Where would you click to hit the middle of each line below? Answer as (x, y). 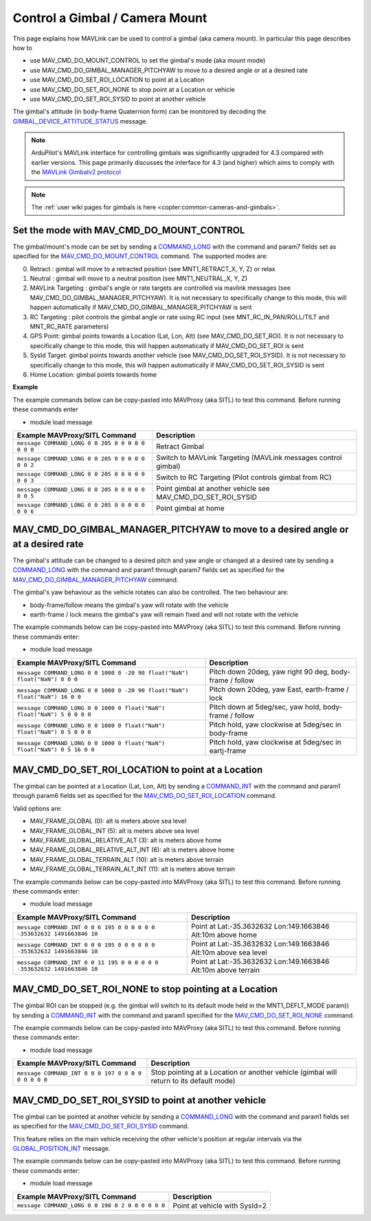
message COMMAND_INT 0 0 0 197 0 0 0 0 (79, 1074)
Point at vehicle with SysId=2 (220, 1205)
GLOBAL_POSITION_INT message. (61, 1148)
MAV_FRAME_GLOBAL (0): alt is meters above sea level (108, 821)
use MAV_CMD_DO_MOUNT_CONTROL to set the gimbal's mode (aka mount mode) (148, 60)
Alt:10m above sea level (229, 952)
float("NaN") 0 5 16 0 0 (56, 750)
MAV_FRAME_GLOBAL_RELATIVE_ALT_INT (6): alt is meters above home (132, 850)
